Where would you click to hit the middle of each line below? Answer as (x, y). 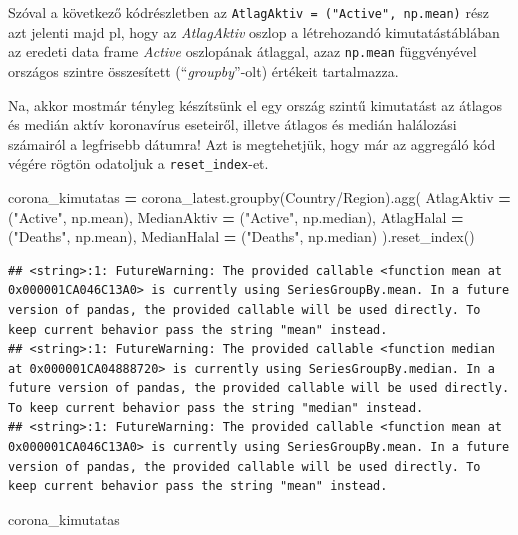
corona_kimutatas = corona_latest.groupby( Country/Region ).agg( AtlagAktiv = (259, 196)
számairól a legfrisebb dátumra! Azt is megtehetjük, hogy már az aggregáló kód (252, 143)
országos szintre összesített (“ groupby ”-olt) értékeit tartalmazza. (203, 70)
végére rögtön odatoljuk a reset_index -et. (138, 163)
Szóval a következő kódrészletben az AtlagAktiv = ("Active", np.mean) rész (248, 12)
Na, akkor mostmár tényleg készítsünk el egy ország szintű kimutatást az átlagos (255, 104)
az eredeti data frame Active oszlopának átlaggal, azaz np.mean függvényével (242, 51)
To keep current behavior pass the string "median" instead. (216, 407)
